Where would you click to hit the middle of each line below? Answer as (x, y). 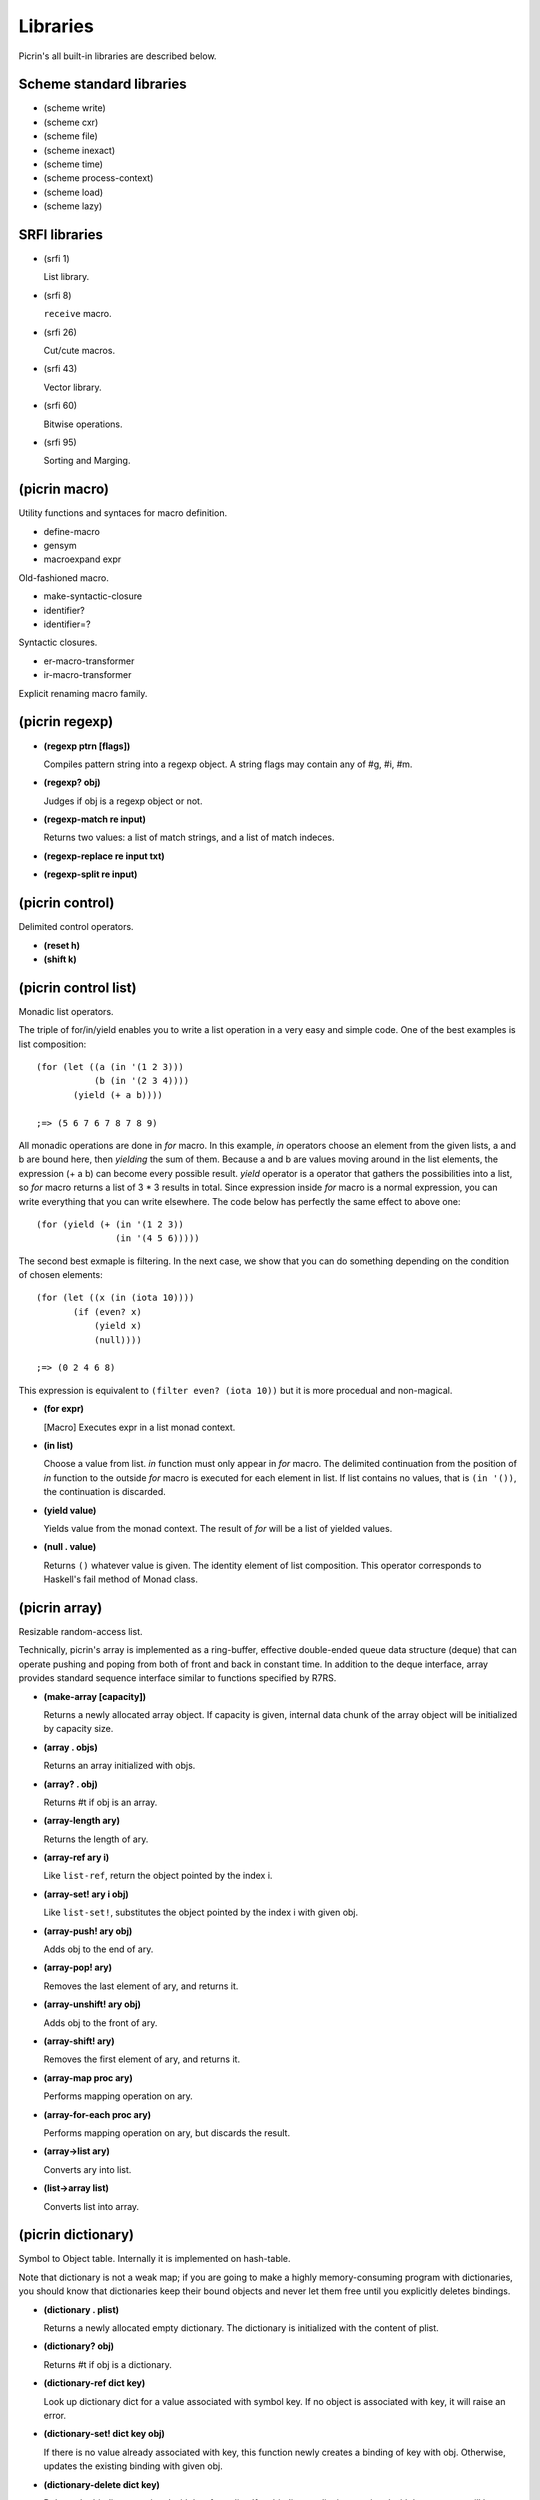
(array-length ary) (81, 1821)
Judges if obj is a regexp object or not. (123, 801)
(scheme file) (71, 136)
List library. (66, 277)
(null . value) (70, 1547)
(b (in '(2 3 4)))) (141, 1081)
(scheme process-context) (98, 178)
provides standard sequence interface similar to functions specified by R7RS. (177, 1678)
